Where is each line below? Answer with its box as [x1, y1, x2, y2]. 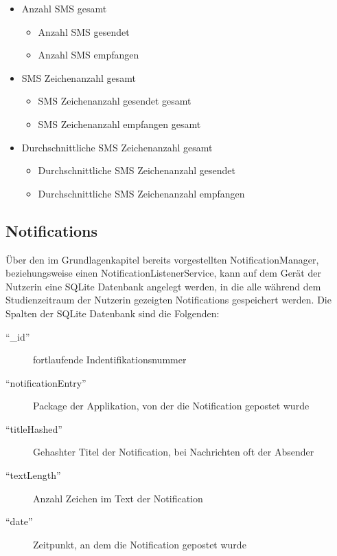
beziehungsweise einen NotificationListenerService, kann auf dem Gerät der [5, 266, 321, 280]
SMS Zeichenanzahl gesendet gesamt [38, 94, 191, 108]
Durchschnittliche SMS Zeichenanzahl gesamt [21, 140, 213, 154]
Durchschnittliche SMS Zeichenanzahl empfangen [38, 186, 245, 200]
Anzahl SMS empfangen [38, 47, 139, 62]
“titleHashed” [5, 421, 62, 436]
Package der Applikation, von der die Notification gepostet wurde [33, 398, 310, 413]
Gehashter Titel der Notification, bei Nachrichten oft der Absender [33, 445, 314, 459]
